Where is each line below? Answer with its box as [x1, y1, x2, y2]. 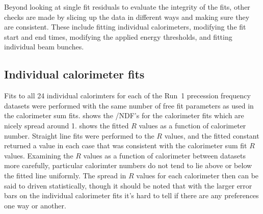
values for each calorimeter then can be [136, 170, 259, 180]
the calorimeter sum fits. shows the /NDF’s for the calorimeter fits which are [4, 110, 244, 121]
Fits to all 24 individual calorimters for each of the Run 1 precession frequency [4, 90, 251, 101]
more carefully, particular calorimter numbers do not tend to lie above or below [4, 160, 252, 171]
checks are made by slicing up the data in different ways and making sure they [4, 11, 250, 22]
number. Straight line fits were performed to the [4, 130, 154, 141]
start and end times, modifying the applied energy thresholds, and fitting [4, 31, 232, 42]
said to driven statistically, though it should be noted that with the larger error [4, 180, 252, 191]
